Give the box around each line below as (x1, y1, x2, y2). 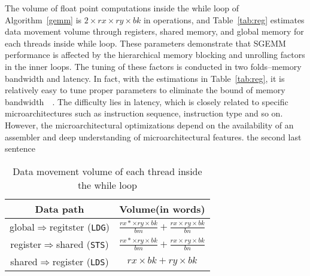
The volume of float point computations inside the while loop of (5, 2, 239, 14)
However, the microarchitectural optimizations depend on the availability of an (5, 118, 294, 131)
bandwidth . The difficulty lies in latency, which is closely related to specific (5, 95, 288, 108)
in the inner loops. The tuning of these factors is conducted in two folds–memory (5, 60, 302, 72)
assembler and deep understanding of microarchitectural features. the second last (5, 130, 302, 143)
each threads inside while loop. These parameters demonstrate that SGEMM (5, 36, 286, 49)
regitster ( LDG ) (49, 219, 110, 234)
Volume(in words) (119, 201, 205, 216)
